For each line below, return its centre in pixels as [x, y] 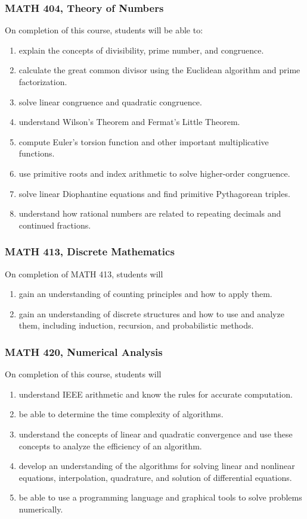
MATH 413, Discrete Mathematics [90, 251]
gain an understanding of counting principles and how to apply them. [145, 294]
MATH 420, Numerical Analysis [84, 351]
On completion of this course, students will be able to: [104, 30]
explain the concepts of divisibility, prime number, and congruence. [141, 50]
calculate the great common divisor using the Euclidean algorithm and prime [159, 70]
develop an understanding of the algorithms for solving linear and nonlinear [157, 466]
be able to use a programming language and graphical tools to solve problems [160, 497]
